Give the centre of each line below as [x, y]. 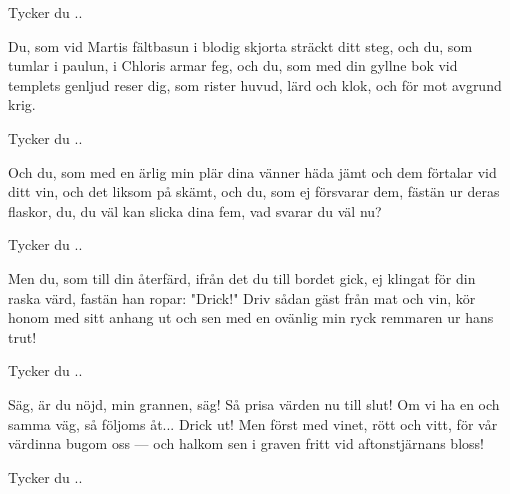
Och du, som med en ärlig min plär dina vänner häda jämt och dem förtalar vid [252, 171]
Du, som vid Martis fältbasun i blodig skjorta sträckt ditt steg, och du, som [240, 45]
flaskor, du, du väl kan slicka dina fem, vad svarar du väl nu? [195, 210]
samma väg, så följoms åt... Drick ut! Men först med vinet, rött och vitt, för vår [253, 423]
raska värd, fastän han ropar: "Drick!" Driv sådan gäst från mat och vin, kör [242, 297]
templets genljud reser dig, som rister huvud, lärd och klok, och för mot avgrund [255, 84]
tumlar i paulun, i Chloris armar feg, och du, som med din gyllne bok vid [233, 65]
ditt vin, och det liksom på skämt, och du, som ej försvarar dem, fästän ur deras [254, 191]
